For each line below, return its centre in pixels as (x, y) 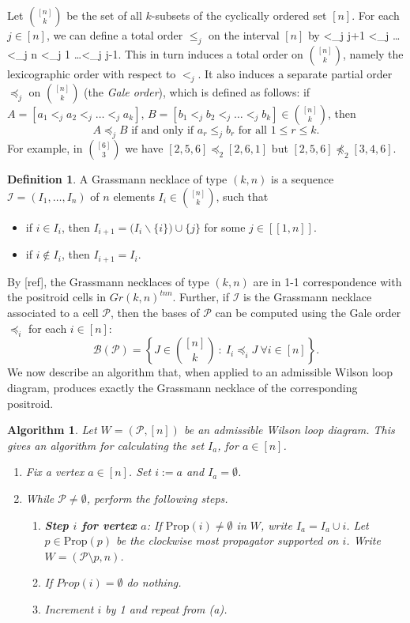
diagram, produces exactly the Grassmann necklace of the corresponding (182, 388)
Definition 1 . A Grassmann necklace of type (117, 179)
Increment (69, 609)
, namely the (373, 53)
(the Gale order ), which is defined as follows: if (197, 91)
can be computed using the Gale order (308, 313)
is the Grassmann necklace (308, 297)
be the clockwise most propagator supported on (228, 540)
